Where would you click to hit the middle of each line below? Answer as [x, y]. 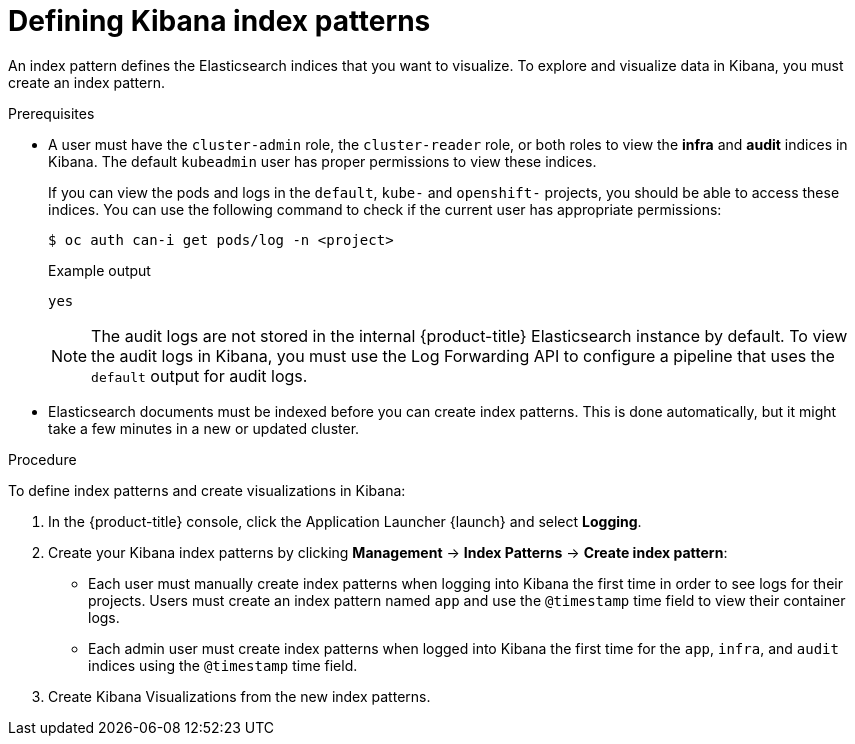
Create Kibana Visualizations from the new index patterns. [239, 696]
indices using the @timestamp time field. [223, 665]
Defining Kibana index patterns [219, 21]
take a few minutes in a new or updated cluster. [204, 428]
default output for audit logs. [199, 375]
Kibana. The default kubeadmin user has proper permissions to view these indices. [322, 161]
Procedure [42, 459]
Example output [99, 270]
